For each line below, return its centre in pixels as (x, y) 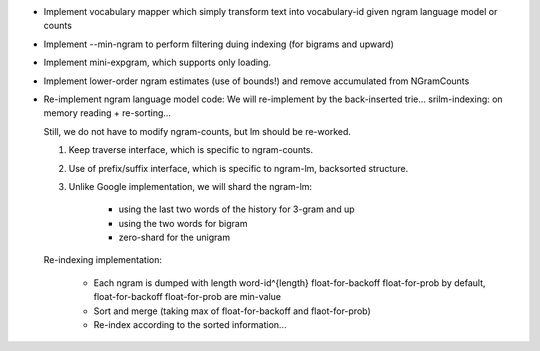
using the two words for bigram (183, 223)
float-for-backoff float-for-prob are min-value (187, 297)
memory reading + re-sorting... (107, 113)
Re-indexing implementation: (102, 260)
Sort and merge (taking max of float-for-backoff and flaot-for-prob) (232, 311)
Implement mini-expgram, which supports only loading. (157, 62)
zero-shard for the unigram (174, 237)
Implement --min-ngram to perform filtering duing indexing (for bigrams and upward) (218, 44)
